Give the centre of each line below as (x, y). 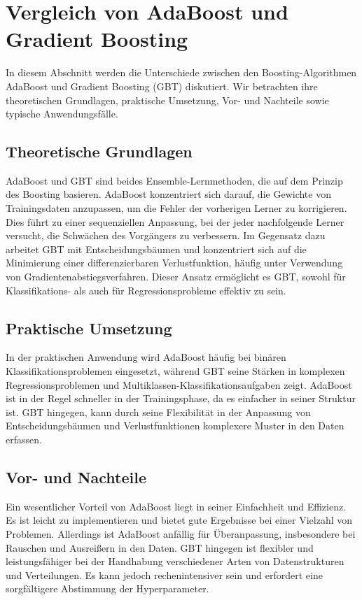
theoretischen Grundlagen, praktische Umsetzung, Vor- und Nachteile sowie (167, 100)
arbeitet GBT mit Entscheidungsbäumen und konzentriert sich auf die (156, 249)
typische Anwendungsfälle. (62, 114)
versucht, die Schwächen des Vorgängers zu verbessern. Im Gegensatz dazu (166, 235)
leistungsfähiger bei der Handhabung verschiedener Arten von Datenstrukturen (175, 561)
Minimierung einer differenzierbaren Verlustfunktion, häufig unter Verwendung (174, 263)
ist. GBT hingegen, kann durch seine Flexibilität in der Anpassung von (158, 412)
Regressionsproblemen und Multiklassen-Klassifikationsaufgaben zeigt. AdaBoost (179, 384)
